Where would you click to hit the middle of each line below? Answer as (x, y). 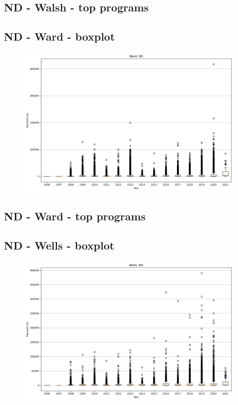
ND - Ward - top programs (75, 216)
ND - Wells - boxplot (59, 245)
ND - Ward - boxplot (59, 36)
